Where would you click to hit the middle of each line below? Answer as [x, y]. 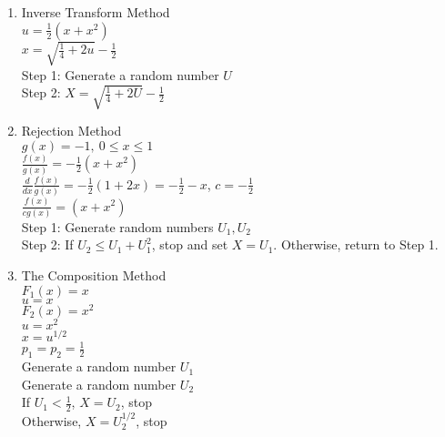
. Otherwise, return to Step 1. [356, 244]
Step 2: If [47, 244]
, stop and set [190, 244]
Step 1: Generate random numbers [117, 226]
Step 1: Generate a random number [120, 74]
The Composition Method [94, 275]
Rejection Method [71, 131]
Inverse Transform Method [96, 12]
